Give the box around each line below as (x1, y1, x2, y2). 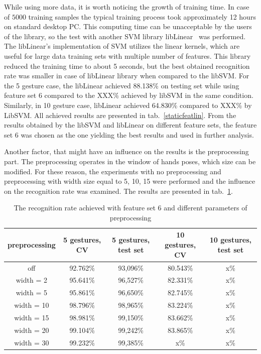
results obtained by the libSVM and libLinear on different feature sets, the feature (4, 120, 257, 130)
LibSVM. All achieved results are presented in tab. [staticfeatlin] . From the (4, 109, 236, 120)
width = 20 (14, 324, 49, 335)
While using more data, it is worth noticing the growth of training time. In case (4, 2, 249, 12)
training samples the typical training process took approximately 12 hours (28, 11, 256, 22)
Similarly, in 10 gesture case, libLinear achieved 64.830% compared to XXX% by (4, 99, 252, 110)
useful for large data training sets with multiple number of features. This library (4, 50, 251, 61)
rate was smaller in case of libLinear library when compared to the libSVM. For (4, 70, 249, 81)
